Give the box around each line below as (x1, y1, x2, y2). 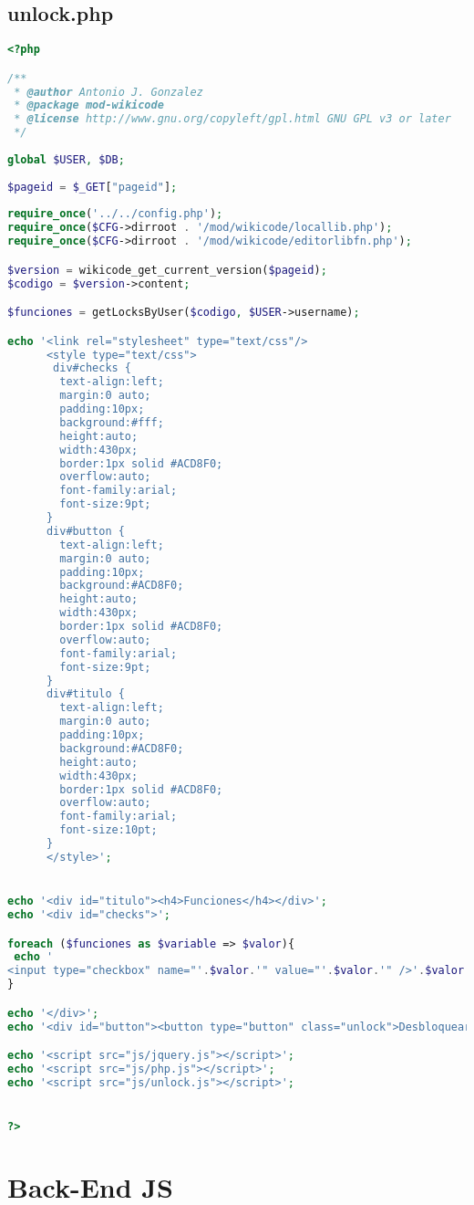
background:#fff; (59, 415, 164, 429)
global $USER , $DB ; (7, 152, 125, 166)
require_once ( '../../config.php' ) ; (7, 207, 223, 221)
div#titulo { (46, 687, 125, 701)
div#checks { (53, 361, 132, 375)
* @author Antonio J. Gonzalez (14, 85, 203, 99)
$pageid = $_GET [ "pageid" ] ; (7, 180, 178, 194)
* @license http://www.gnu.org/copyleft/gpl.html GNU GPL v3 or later (14, 112, 451, 126)
